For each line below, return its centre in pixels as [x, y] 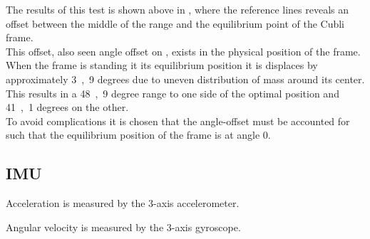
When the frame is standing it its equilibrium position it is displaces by [162, 65]
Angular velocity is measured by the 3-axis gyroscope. [123, 227]
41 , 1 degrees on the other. [67, 107]
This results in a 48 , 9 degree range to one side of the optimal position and [173, 93]
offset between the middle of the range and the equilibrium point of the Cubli [175, 23]
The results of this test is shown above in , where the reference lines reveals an [178, 9]
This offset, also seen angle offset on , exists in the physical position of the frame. [183, 51]
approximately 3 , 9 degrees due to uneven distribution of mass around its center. [185, 79]
